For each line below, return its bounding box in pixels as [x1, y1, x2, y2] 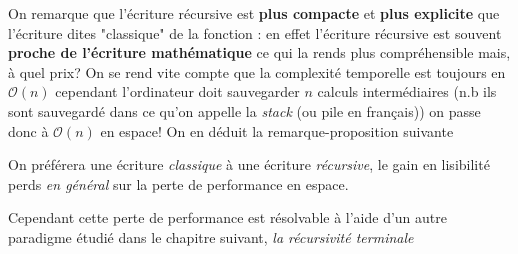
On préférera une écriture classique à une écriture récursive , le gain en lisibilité [8, 154, 490, 175]
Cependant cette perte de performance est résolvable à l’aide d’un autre [8, 207, 447, 228]
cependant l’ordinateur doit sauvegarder [55, 81, 300, 102]
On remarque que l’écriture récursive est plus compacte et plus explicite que [8, 3, 500, 23]
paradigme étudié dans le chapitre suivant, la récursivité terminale [8, 226, 414, 247]
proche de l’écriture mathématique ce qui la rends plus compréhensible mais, [8, 42, 511, 63]
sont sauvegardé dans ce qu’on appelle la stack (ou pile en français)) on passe [8, 100, 481, 121]
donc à [8, 120, 49, 141]
